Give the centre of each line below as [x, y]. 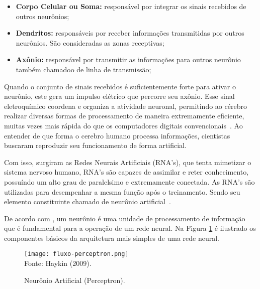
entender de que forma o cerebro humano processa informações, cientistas [117, 135]
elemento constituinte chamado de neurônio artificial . [88, 201]
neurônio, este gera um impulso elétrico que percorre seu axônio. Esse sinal [119, 96]
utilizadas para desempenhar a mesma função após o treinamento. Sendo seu [122, 191]
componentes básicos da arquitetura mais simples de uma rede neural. [112, 238]
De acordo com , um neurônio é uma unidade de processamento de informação [125, 218]
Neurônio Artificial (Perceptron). [75, 280]
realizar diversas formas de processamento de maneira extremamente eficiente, [124, 116]
